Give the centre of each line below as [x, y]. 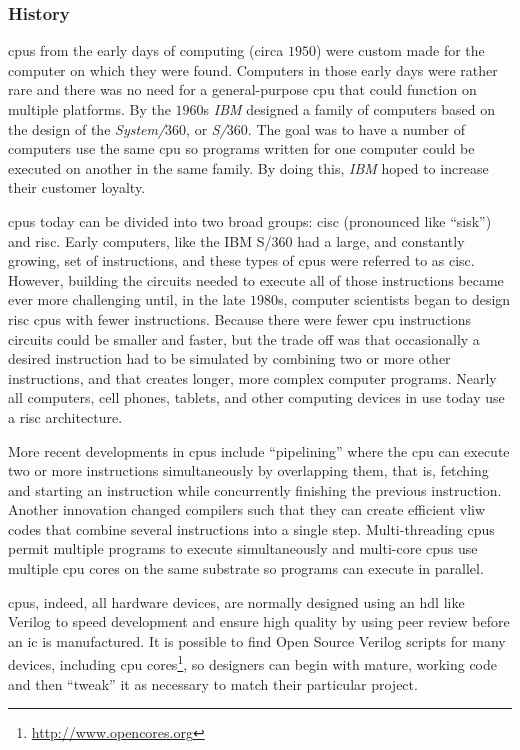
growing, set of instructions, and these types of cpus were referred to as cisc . [241, 260]
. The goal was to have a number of [356, 128]
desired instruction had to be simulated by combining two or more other [229, 358]
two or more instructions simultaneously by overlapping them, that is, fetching [248, 470]
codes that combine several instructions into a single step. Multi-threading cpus [251, 528]
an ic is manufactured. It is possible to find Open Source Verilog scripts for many [257, 640]
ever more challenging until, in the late [127, 299]
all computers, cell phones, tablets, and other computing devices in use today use [256, 397]
